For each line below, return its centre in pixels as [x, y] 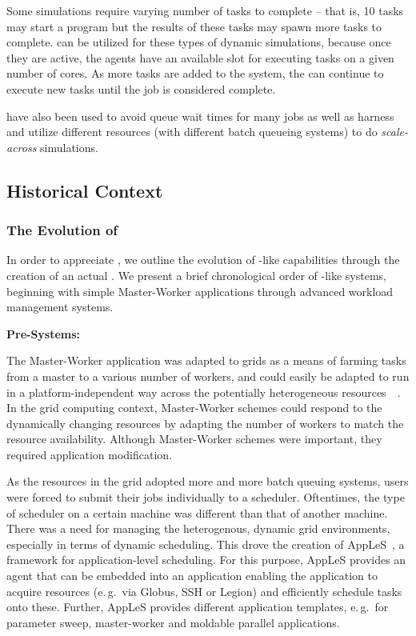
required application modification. [90, 454]
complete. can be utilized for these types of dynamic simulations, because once [199, 42]
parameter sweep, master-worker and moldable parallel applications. [173, 622]
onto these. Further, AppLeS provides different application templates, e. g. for [198, 607]
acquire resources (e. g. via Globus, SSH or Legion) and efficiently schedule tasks [204, 591]
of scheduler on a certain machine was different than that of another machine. [197, 512]
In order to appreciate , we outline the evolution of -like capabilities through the [203, 260]
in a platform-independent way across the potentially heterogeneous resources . [204, 392]
